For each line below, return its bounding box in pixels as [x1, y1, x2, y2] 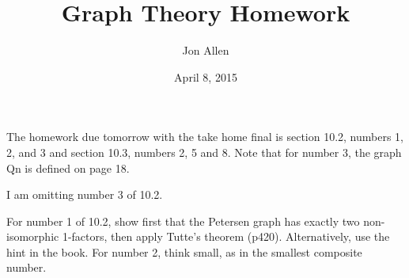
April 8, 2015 [174, 68, 237, 85]
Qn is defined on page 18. [6, 159, 130, 176]
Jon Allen [182, 42, 229, 59]
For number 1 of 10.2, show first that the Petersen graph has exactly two [6, 212, 360, 229]
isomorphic [6, 228, 59, 245]
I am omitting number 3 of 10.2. [6, 186, 163, 203]
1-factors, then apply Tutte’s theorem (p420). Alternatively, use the [62, 228, 390, 245]
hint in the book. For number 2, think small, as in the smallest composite [6, 243, 362, 260]
